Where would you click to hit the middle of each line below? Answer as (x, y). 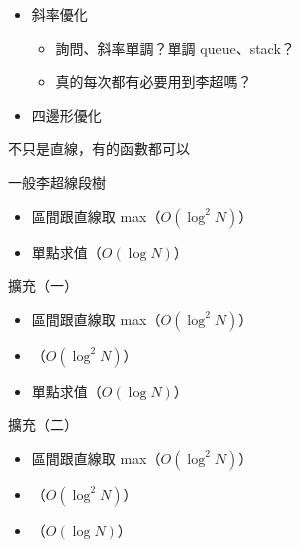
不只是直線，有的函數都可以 (99, 148)
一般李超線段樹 (57, 181)
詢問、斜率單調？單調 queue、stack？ (175, 47)
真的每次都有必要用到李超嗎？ (153, 81)
